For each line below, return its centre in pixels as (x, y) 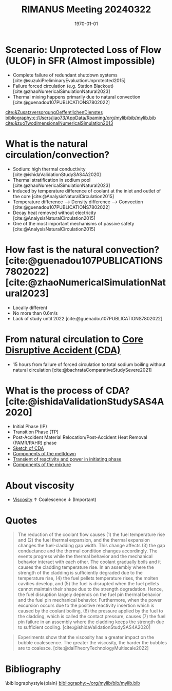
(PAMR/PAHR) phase (35, 443)
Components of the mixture (42, 465)
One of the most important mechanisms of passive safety (73, 223)
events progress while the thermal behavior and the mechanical (85, 556)
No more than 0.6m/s (35, 313)
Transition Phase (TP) (36, 432)
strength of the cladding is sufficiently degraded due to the (80, 573)
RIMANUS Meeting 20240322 (86, 9)
